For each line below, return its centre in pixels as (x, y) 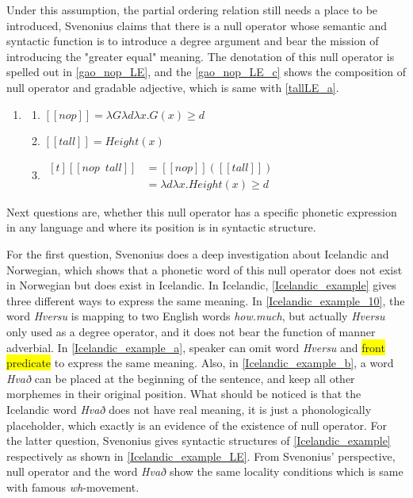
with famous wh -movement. (73, 487)
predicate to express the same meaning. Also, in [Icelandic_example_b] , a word (200, 363)
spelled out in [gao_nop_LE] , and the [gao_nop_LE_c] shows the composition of (206, 72)
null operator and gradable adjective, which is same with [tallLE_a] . (173, 87)
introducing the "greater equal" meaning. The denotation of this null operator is (201, 56)
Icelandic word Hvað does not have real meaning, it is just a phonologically (189, 409)
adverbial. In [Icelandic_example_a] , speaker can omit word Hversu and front (196, 347)
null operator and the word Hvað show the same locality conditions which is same (205, 471)
